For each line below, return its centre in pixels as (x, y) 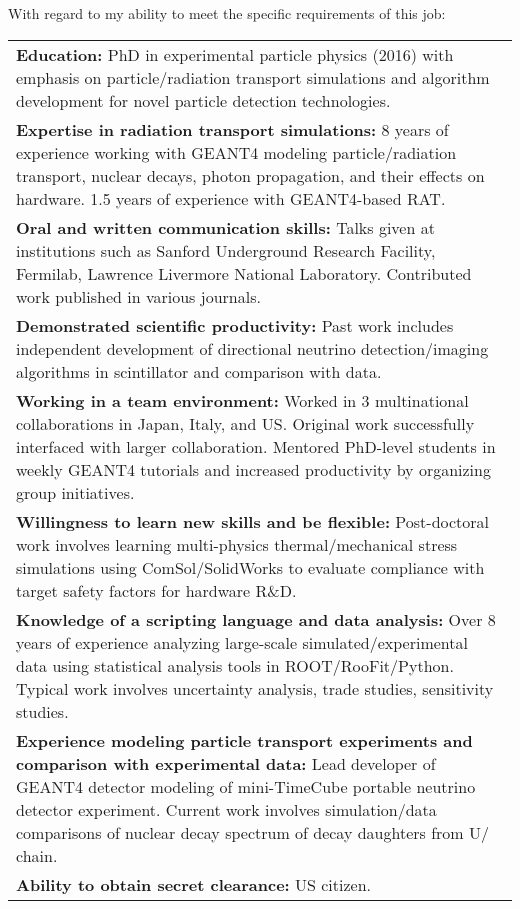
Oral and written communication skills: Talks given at (225, 227)
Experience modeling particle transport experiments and (244, 740)
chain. (37, 855)
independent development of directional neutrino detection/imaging (252, 348)
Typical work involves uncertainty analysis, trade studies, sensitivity (255, 688)
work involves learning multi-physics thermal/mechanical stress (237, 544)
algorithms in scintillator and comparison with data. (199, 371)
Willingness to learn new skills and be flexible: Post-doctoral (253, 521)
